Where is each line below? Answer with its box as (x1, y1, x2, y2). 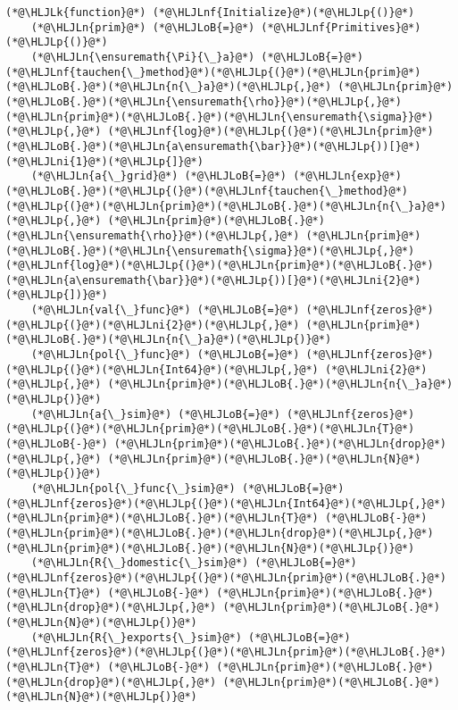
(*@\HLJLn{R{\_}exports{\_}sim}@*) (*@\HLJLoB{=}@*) (30, 631, 351, 644)
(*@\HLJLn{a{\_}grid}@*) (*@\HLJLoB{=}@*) (30, 170, 287, 183)
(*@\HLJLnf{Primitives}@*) (261, 21, 421, 34)
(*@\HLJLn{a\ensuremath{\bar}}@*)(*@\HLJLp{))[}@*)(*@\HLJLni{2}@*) (5, 273, 421, 287)
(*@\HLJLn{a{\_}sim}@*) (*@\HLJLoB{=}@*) (30, 407, 280, 421)
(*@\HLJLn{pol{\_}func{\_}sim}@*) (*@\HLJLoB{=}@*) (30, 482, 345, 495)
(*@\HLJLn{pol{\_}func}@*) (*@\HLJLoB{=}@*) (30, 348, 300, 362)
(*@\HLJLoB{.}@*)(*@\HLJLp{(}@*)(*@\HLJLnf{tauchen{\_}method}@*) (5, 184, 409, 197)
